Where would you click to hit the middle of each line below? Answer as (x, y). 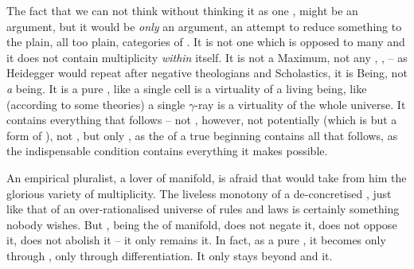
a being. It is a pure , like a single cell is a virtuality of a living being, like (187, 88)
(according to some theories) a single (96, 104)
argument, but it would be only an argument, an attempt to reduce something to (204, 26)
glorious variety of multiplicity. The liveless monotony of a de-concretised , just (199, 193)
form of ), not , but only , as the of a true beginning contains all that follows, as (202, 135)
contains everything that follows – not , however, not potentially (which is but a (202, 120)
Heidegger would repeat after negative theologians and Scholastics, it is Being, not (207, 73)
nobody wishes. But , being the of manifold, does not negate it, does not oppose (202, 224)
